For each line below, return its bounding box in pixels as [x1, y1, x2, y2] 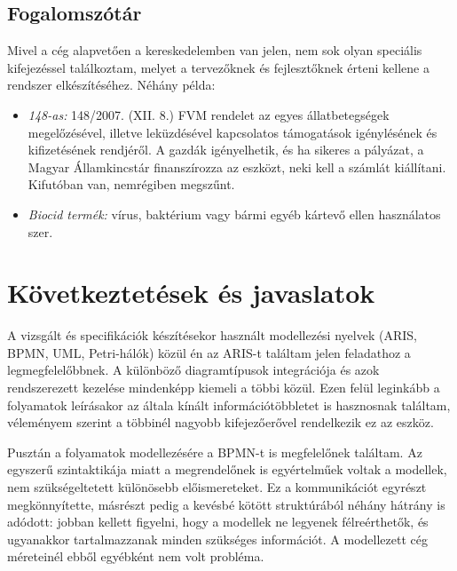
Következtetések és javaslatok [7, 274, 375, 311]
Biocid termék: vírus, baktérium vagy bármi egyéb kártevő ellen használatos [28, 204, 441, 223]
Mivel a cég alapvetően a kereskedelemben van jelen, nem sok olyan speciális [7, 41, 422, 59]
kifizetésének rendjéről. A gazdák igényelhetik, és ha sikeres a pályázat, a [28, 140, 424, 159]
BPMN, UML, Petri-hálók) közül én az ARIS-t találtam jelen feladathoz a [7, 343, 411, 361]
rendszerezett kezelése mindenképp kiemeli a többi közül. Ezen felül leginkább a [7, 378, 440, 397]
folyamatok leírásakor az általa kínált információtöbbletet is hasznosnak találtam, [7, 395, 451, 414]
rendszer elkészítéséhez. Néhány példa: [7, 75, 216, 94]
